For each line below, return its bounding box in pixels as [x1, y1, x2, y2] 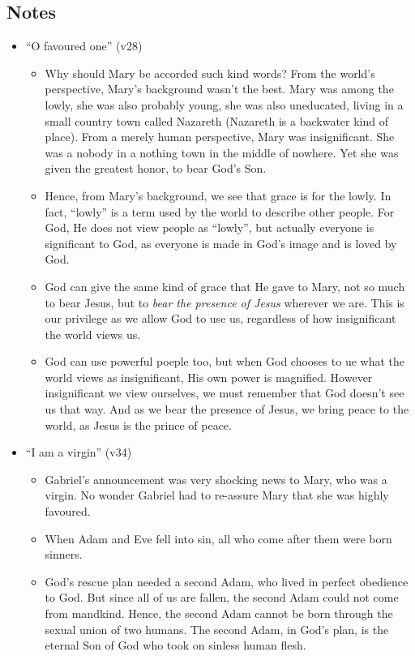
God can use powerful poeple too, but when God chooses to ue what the [45, 353, 404, 370]
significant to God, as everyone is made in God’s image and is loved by [45, 234, 397, 251]
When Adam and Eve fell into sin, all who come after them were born [45, 530, 392, 547]
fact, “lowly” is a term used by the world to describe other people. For [45, 203, 395, 220]
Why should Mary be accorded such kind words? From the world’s [45, 64, 375, 81]
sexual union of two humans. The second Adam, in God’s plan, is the [45, 620, 389, 637]
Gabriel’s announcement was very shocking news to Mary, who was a [45, 470, 387, 487]
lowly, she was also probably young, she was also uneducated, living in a [45, 96, 404, 113]
